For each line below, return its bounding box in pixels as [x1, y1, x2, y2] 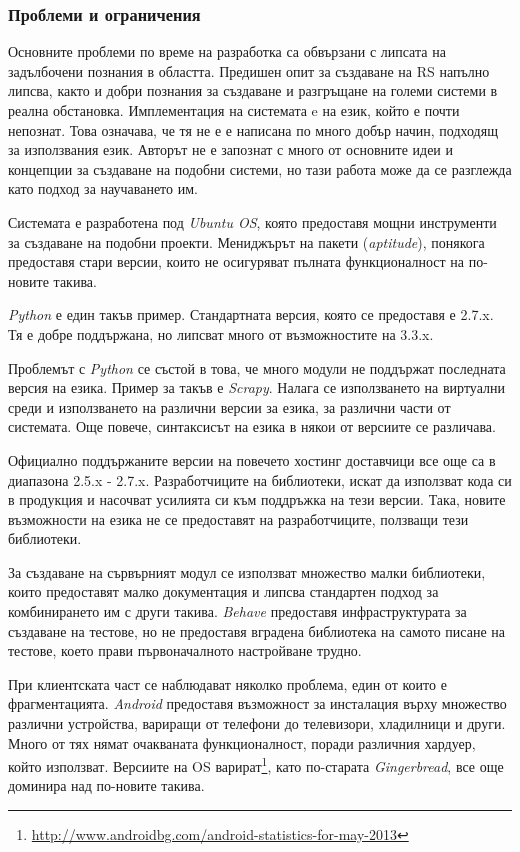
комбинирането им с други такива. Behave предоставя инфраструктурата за [8, 601, 467, 622]
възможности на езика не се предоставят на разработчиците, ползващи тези [8, 508, 469, 529]
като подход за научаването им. [8, 178, 198, 199]
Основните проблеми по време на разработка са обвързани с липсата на [8, 41, 446, 62]
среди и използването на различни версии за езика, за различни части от [8, 396, 451, 417]
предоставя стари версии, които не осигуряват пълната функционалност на [8, 251, 465, 272]
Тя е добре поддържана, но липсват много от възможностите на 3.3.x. [8, 323, 434, 344]
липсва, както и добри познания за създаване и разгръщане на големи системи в [8, 80, 498, 101]
